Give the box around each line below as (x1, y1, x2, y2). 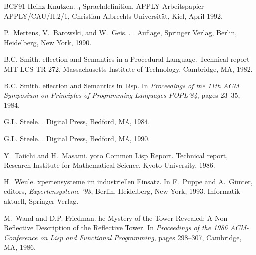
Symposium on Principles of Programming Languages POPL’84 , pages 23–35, (4, 90, 240, 100)
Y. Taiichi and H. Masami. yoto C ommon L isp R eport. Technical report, (4, 150, 228, 160)
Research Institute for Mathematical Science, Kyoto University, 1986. (4, 160, 215, 170)
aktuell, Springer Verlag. (4, 195, 79, 206)
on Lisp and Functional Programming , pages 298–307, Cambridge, (40, 232, 242, 242)
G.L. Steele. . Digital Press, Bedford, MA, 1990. (4, 133, 150, 143)
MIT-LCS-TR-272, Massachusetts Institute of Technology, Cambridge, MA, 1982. (4, 63, 253, 74)
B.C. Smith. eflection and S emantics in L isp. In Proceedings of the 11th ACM (4, 80, 240, 90)
